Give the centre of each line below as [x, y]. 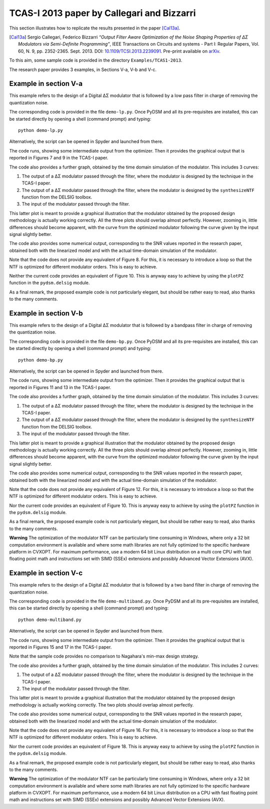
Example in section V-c [46, 573]
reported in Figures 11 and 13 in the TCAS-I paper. [60, 387]
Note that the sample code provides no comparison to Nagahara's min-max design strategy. [104, 656]
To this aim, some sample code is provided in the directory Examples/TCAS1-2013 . [96, 60]
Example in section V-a [46, 84]
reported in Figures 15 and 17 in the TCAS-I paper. [60, 647]
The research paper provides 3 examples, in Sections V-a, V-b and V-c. [83, 69]
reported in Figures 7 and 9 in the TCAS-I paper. [59, 158]
